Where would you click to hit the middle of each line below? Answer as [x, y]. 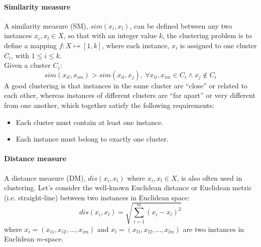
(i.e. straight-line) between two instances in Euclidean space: [97, 197]
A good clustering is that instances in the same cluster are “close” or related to [126, 85]
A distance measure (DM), [45, 177]
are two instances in [214, 229]
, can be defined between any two [181, 25]
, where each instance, [136, 45]
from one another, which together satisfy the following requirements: [109, 105]
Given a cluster [27, 65]
